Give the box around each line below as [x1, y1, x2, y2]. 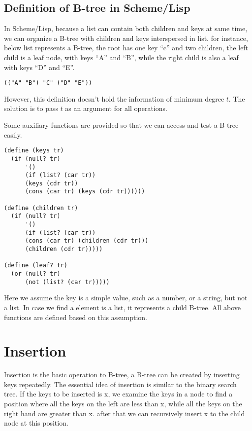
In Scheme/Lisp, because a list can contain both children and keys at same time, [4, 23, 248, 34]
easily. [4, 129, 22, 140]
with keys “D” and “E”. [4, 62, 75, 72]
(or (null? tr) [11, 270, 61, 278]
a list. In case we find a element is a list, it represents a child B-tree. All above [4, 302, 241, 312]
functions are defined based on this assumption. [4, 312, 147, 322]
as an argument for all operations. [65, 103, 167, 113]
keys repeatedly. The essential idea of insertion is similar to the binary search [4, 379, 237, 389]
